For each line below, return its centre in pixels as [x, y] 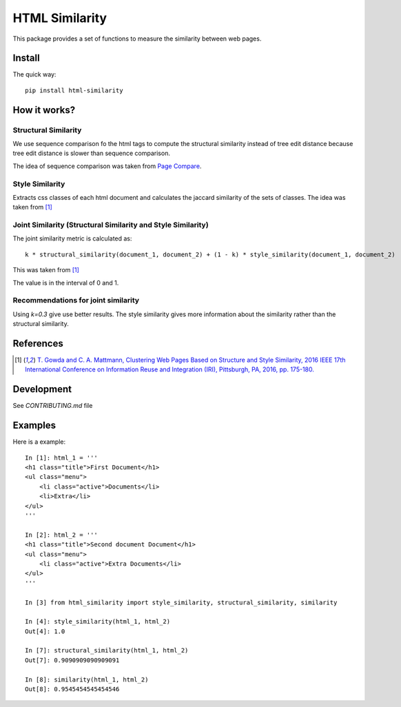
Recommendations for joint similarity [76, 300]
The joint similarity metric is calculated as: [72, 238]
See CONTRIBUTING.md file [53, 406]
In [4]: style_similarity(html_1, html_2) [98, 622]
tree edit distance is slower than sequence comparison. [91, 153]
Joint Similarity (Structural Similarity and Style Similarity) [111, 225]
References [38, 344]
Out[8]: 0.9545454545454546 [72, 689]
